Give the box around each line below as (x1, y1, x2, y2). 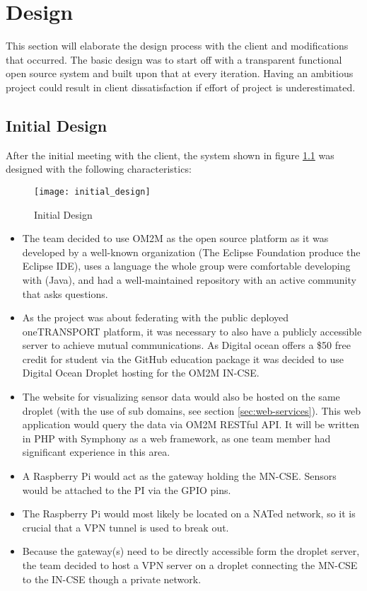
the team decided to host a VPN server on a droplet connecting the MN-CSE (22, 558, 358, 573)
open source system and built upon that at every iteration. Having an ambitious (6, 66, 354, 81)
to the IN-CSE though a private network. (22, 571, 202, 586)
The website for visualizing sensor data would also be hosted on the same (22, 389, 340, 404)
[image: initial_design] (34, 186, 151, 197)
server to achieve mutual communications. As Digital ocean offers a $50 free (22, 338, 351, 352)
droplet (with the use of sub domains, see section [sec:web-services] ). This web (22, 403, 361, 418)
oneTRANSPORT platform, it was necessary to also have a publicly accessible (22, 323, 362, 338)
